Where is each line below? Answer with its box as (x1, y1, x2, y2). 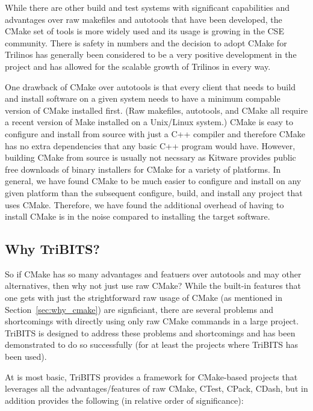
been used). (5, 350, 47, 363)
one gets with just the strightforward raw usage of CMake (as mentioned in (5, 291, 282, 304)
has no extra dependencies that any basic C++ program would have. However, (5, 139, 296, 152)
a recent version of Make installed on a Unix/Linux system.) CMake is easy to (5, 116, 294, 128)
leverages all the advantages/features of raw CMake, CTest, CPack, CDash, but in (5, 382, 308, 395)
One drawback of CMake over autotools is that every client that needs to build (5, 80, 296, 93)
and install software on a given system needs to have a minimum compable (5, 92, 280, 105)
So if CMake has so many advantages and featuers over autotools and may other (5, 267, 302, 280)
